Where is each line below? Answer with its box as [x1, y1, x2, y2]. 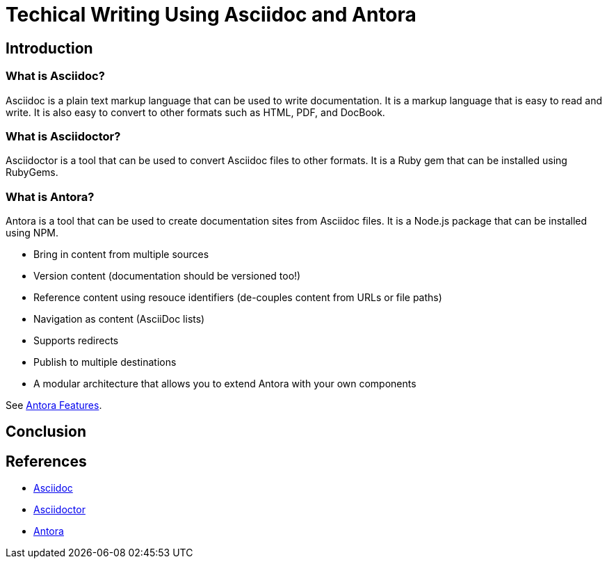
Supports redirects [33, 335, 119, 347]
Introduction [6, 39, 93, 57]
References [6, 452, 87, 470]
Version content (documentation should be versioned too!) [33, 270, 301, 282]
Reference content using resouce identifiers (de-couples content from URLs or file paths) [33, 291, 442, 304]
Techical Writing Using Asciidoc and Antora [6, 3, 416, 26]
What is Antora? [6, 189, 95, 204]
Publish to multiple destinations [33, 356, 177, 369]
